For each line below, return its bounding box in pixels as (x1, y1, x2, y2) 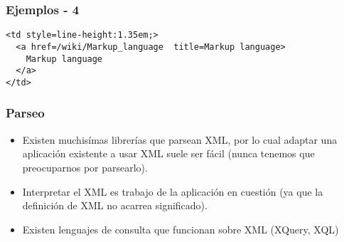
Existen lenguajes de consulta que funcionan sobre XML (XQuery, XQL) (22, 221, 339, 236)
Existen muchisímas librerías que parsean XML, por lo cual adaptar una (22, 132, 338, 147)
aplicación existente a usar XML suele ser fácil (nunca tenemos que (22, 146, 315, 161)
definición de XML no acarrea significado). (22, 198, 208, 213)
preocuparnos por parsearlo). (22, 159, 148, 174)
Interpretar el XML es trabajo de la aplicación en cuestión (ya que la (22, 184, 323, 199)
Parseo (6, 104, 45, 122)
